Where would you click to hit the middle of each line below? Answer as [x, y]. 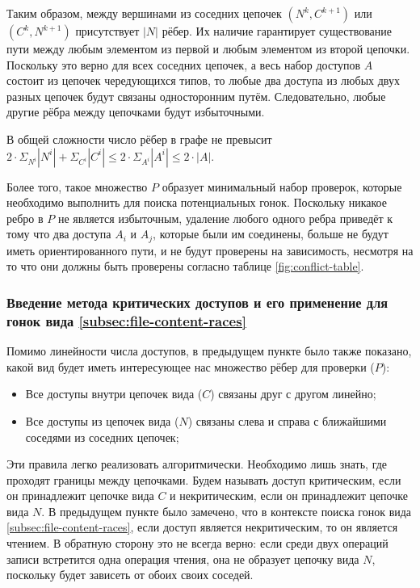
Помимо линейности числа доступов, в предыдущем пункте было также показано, [209, 351]
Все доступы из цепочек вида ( [102, 420]
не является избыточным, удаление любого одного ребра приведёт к [225, 218]
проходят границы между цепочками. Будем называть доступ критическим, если [204, 479]
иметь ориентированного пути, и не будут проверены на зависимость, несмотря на [210, 250]
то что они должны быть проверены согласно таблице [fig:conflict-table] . [185, 266]
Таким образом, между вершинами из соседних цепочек [144, 13]
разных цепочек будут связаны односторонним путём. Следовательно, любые [196, 96]
